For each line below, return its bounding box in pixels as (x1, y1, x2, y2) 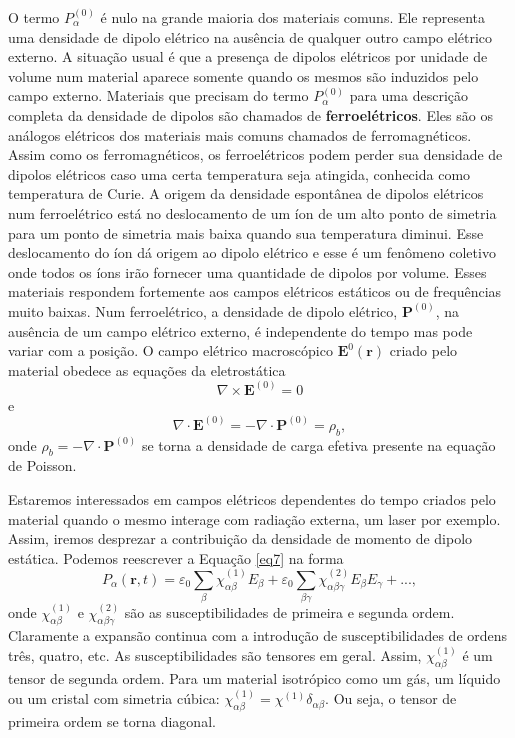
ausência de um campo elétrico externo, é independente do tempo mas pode (8, 320, 473, 341)
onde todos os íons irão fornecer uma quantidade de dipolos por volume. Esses (8, 261, 487, 282)
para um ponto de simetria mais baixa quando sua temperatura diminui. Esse (8, 222, 484, 243)
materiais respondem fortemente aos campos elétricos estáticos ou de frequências (8, 281, 502, 302)
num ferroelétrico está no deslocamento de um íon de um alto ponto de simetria (8, 202, 497, 223)
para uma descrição (349, 85, 469, 106)
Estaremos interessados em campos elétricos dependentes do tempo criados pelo (8, 488, 496, 509)
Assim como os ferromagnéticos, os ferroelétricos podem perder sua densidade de (8, 144, 503, 165)
